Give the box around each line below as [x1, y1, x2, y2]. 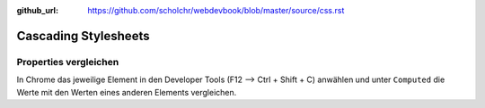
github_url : [16, 5, 58, 15]
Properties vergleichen [16, 55, 119, 68]
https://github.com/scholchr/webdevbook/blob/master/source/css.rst [87, 5, 345, 15]
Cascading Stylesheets [16, 28, 150, 44]
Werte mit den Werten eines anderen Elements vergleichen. [16, 87, 237, 97]
